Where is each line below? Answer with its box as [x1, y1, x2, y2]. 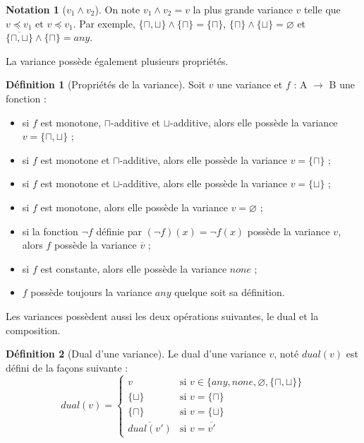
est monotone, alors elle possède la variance [40, 199, 228, 214]
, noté [274, 346, 299, 361]
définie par [96, 223, 142, 238]
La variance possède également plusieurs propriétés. [6, 53, 229, 68]
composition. [6, 322, 61, 337]
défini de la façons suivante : [6, 360, 128, 374]
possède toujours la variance [30, 285, 152, 300]
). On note [95, 2, 140, 16]
